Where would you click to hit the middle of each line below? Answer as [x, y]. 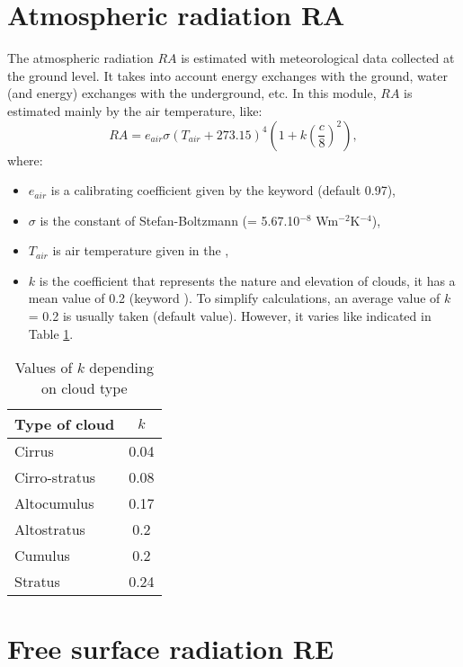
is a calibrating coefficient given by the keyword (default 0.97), [223, 190]
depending [121, 368]
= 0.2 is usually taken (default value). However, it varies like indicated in [230, 316]
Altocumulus [54, 503]
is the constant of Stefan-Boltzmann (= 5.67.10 [170, 220]
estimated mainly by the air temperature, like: [135, 110]
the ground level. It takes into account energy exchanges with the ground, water [227, 75]
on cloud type [85, 388]
